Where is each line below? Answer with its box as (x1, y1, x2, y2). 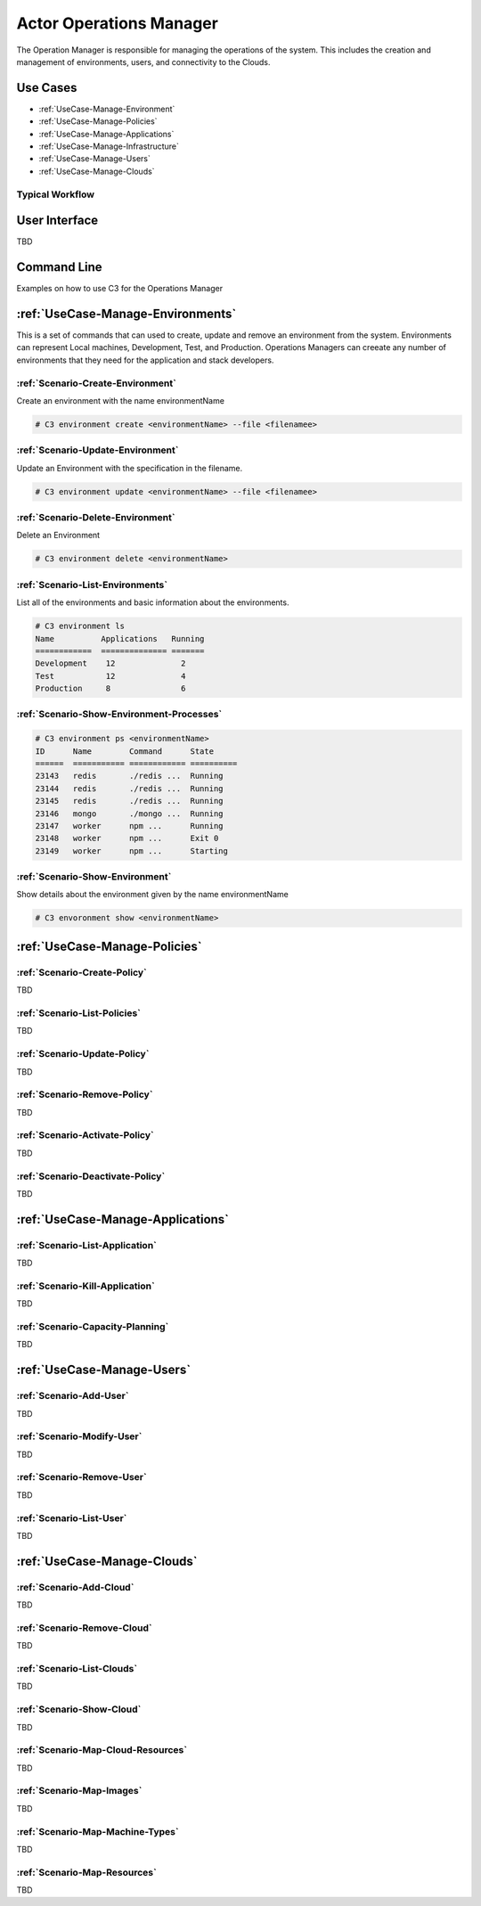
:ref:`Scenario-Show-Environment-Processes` (16, 708, 223, 721)
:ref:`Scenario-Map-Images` (16, 1785, 143, 1797)
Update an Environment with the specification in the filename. (16, 462, 243, 473)
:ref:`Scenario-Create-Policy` (16, 966, 147, 978)
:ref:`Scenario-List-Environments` (16, 578, 168, 591)
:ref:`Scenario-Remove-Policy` (16, 1088, 153, 1100)
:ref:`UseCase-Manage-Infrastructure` (38, 141, 180, 151)
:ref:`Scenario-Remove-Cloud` (16, 1622, 152, 1634)
